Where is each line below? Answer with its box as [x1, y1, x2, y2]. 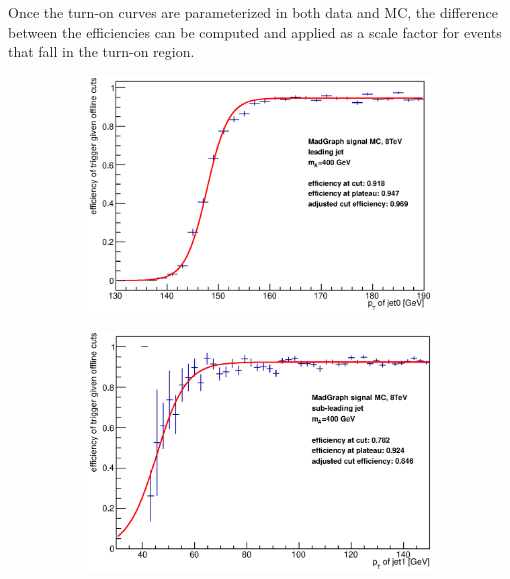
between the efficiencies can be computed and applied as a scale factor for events [8, 21, 502, 42]
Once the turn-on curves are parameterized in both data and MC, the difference [8, 2, 498, 22]
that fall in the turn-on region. [8, 41, 195, 62]
